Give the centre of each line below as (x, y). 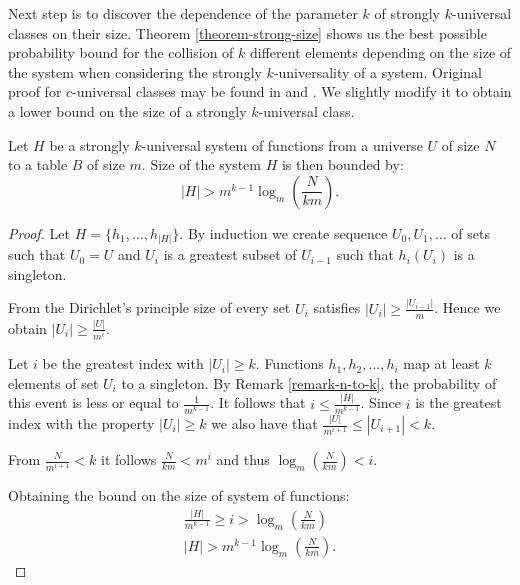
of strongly (407, 13)
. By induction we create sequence (283, 232)
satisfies (337, 307)
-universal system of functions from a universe (282, 144)
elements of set (53, 382)
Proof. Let (39, 232)
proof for (35, 91)
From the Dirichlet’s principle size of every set (149, 307)
